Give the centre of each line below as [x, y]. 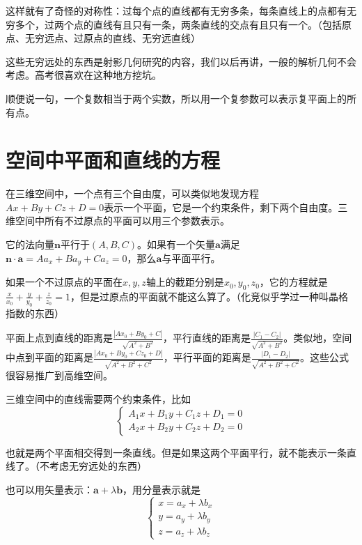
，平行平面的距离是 [207, 357]
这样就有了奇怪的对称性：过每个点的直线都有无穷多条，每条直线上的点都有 [176, 10]
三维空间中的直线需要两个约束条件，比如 [98, 398]
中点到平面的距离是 [49, 357]
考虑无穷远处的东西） [98, 466]
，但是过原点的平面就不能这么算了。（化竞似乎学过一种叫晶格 [210, 296]
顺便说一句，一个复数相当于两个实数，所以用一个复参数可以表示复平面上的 [176, 98]
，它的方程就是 [293, 282]
